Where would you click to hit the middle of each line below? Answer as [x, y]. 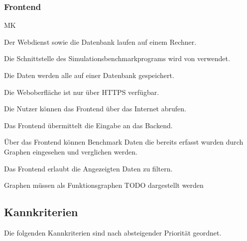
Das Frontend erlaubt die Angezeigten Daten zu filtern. [88, 168]
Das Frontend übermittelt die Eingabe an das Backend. [88, 125]
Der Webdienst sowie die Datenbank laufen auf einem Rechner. [100, 41]
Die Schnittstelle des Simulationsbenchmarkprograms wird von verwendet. [117, 58]
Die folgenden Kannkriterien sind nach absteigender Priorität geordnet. [113, 232]
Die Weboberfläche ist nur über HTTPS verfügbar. [82, 92]
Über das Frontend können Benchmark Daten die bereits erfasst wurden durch [124, 142]
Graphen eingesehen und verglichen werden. [71, 151]
